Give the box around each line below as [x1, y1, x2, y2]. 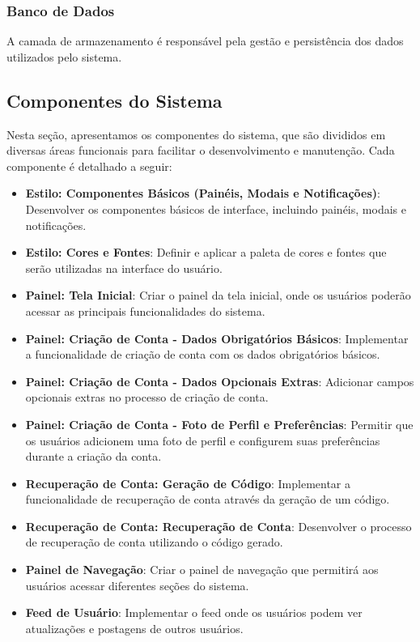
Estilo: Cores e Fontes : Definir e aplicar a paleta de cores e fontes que [25, 244, 387, 261]
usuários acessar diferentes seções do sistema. [25, 576, 249, 593]
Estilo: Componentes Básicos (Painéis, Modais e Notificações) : [25, 185, 380, 202]
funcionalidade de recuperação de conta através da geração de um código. [25, 491, 390, 508]
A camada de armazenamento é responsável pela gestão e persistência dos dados [6, 32, 404, 49]
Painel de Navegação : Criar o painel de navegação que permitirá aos [25, 561, 379, 578]
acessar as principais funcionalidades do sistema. [25, 302, 265, 319]
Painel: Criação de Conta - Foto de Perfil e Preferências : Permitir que [25, 415, 414, 432]
